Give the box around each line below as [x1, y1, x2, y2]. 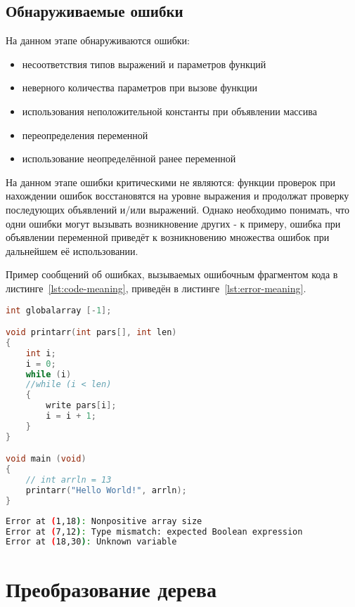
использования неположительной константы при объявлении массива [22, 103, 317, 118]
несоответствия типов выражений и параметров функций [22, 56, 266, 71]
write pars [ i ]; [46, 400, 117, 411]
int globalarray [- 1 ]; [6, 305, 112, 315]
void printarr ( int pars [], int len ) [6, 327, 177, 338]
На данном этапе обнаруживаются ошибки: [6, 33, 190, 48]
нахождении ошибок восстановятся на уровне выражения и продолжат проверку [6, 188, 349, 203]
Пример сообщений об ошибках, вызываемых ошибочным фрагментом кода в [6, 267, 338, 282]
